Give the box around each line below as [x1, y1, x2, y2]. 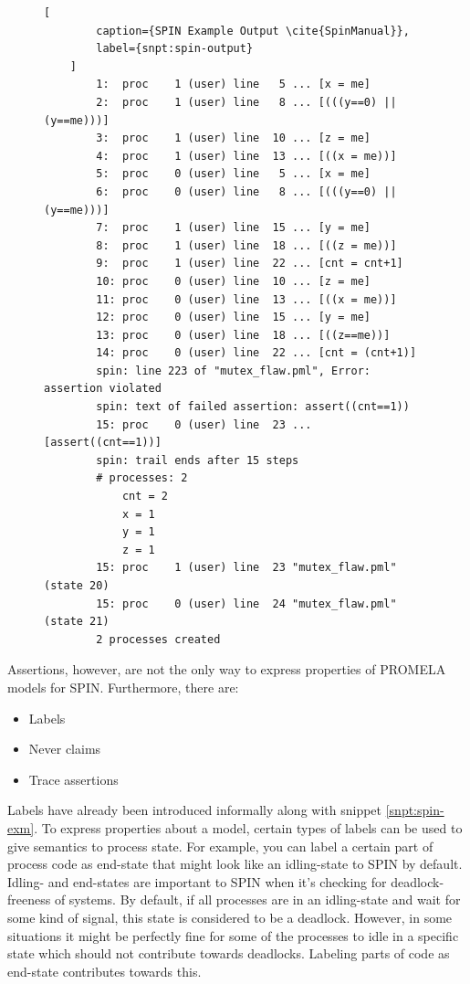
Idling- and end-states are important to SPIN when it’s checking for [7, 872, 387, 891]
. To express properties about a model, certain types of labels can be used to [34, 818, 463, 837]
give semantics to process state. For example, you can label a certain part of [7, 836, 433, 855]
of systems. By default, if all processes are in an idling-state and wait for [54, 890, 461, 909]
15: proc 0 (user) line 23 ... [96, 418, 312, 431]
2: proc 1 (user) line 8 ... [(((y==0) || [96, 95, 397, 109]
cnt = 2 [121, 490, 169, 503]
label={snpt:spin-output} [96, 42, 254, 56]
